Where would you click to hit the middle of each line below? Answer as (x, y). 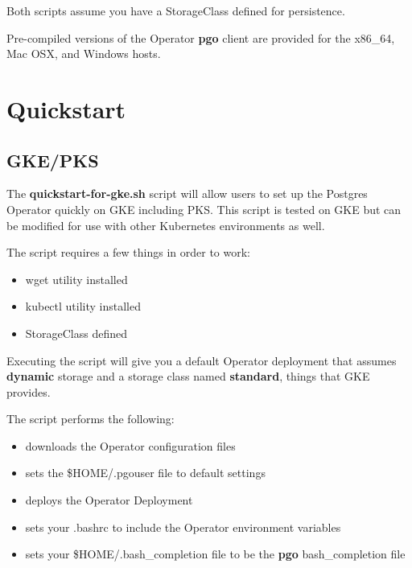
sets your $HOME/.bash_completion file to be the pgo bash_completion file (215, 554)
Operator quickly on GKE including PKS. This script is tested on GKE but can (204, 209)
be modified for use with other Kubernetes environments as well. (166, 225)
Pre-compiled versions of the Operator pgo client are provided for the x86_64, (201, 37)
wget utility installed (76, 279)
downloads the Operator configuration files (130, 445)
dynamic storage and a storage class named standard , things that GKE (188, 376)
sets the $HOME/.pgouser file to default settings (145, 473)
